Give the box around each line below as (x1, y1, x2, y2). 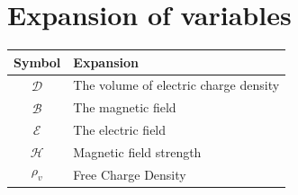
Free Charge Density (73, 164, 186, 183)
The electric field (73, 120, 167, 139)
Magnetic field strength (73, 143, 202, 161)
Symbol (14, 52, 61, 71)
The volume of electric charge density (73, 75, 280, 94)
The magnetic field (73, 98, 176, 117)
